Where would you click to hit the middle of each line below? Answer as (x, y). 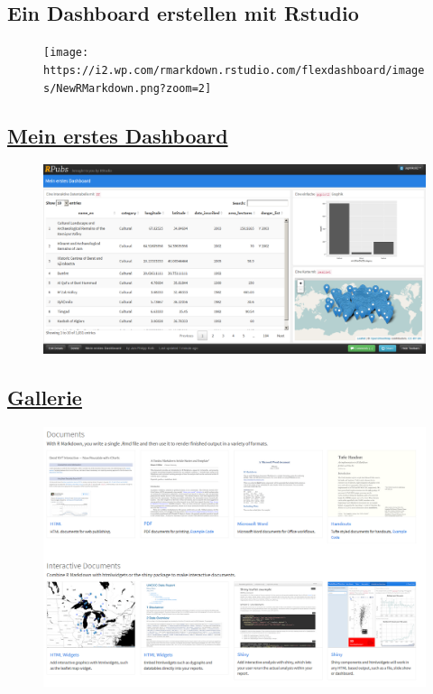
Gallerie (45, 398)
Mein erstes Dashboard (118, 135)
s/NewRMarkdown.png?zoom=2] (128, 88)
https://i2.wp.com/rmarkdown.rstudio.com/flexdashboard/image (234, 70)
